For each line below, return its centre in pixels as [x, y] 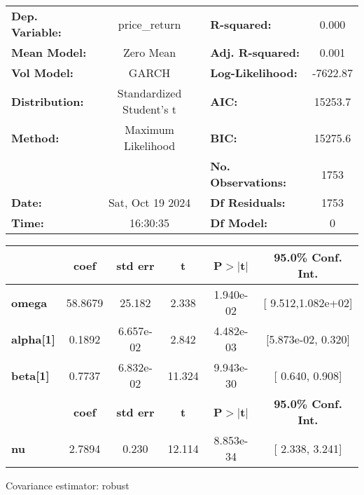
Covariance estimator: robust [68, 485]
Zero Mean [149, 52]
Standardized [149, 93]
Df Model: [239, 223]
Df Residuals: [248, 202]
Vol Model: [42, 73]
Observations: [248, 182]
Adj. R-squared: [255, 52]
